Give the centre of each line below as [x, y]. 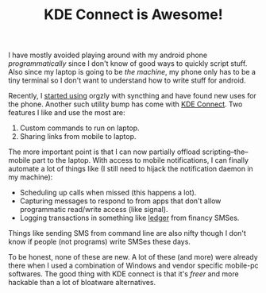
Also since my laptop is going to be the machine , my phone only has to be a [132, 72]
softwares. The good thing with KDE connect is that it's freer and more [124, 274]
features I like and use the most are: [67, 113]
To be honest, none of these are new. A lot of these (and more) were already [133, 257]
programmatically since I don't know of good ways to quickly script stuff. [128, 64]
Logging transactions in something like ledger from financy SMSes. [129, 218]
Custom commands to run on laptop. [80, 128]
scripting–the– [225, 152]
